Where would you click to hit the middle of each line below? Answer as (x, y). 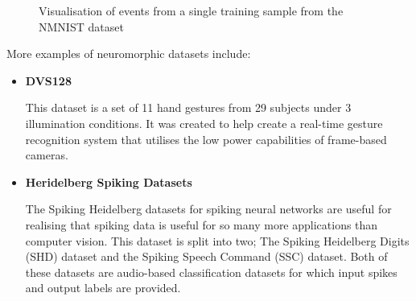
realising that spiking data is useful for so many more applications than (202, 224)
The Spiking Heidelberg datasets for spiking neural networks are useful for (208, 209)
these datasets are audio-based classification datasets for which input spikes (211, 272)
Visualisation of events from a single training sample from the (191, 10)
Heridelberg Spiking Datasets (109, 181)
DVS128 (48, 80)
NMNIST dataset (81, 26)
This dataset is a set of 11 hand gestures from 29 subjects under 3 (188, 107)
